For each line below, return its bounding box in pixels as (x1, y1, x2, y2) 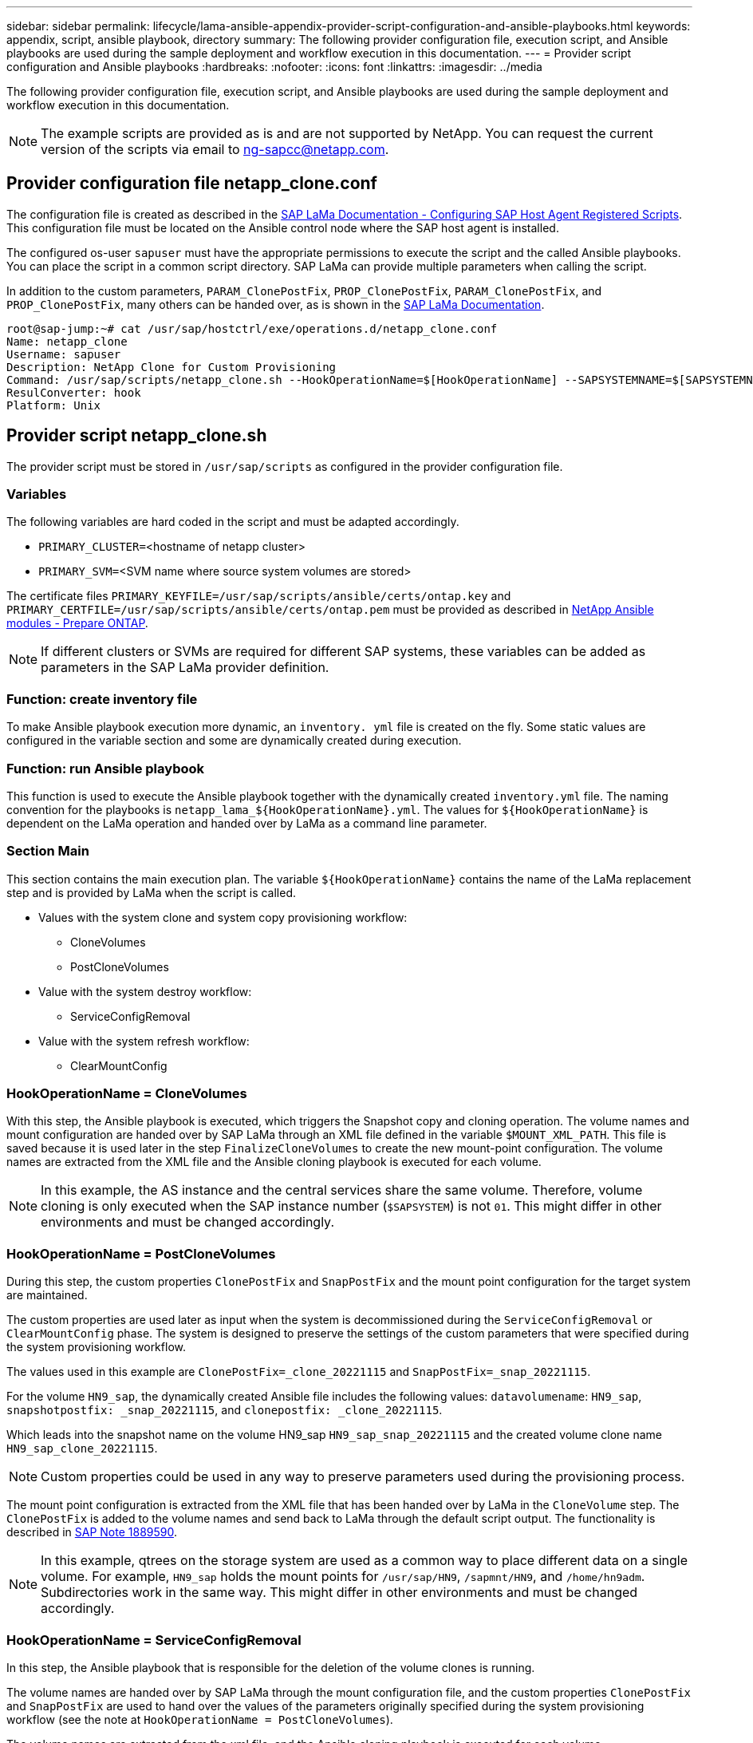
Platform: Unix (6, 398, 101, 412)
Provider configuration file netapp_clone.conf (6, 173, 377, 194)
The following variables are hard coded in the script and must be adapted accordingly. (6, 515, 459, 529)
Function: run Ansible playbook (6, 760, 205, 777)
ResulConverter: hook (6, 385, 141, 399)
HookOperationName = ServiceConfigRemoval (6, 1631, 302, 1648)
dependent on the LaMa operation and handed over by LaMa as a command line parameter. (6, 816, 487, 830)
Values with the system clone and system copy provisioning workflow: (38, 910, 408, 924)
